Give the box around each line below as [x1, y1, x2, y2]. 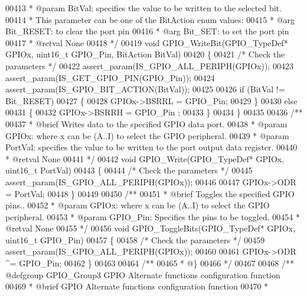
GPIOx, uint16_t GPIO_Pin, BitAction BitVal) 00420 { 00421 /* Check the [5, 48, 285, 60]
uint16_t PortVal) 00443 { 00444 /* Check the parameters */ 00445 [5, 164, 253, 176]
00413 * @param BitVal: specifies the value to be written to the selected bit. [5, 2, 282, 14]
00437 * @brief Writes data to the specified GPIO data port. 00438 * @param [5, 117, 288, 130]
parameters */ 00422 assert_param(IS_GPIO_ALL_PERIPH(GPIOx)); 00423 [5, 59, 293, 72]
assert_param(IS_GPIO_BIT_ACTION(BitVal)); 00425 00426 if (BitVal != [5, 83, 285, 95]
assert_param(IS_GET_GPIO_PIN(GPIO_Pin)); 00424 [5, 71, 215, 83]
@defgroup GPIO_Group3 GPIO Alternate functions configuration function [5, 268, 280, 281]
